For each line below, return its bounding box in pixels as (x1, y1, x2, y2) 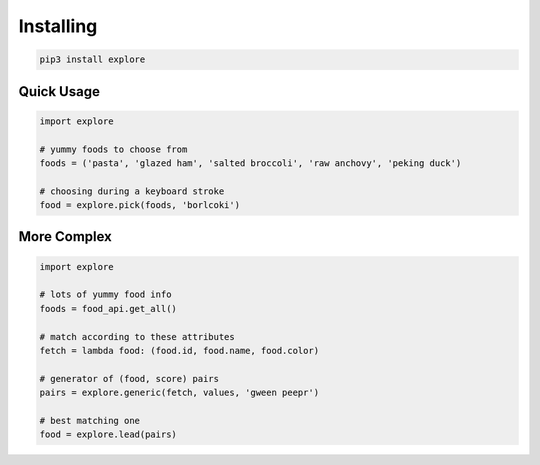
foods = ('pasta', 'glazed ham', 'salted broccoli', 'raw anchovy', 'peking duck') (39, 157, 462, 169)
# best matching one (39, 415, 140, 426)
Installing (18, 15, 98, 37)
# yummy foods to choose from (39, 143, 188, 155)
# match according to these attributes (39, 331, 235, 342)
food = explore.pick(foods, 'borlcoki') (39, 200, 240, 211)
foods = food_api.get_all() (39, 303, 177, 314)
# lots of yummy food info (39, 289, 172, 300)
